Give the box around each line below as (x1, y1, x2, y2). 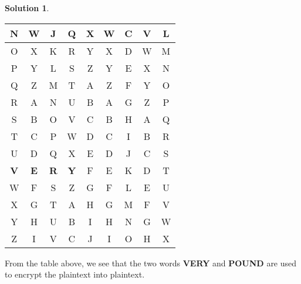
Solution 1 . (5, 2, 49, 14)
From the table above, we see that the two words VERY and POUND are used (5, 256, 297, 269)
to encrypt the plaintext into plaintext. (5, 268, 145, 280)
